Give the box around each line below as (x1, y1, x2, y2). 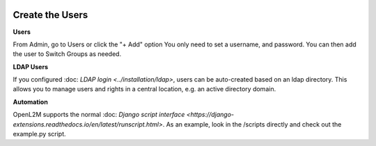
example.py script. (13, 130, 66, 138)
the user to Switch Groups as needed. (13, 50, 122, 58)
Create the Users (13, 9, 88, 21)
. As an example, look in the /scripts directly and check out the (162, 120, 342, 128)
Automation (13, 98, 48, 106)
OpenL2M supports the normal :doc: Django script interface (13, 111, 185, 119)
